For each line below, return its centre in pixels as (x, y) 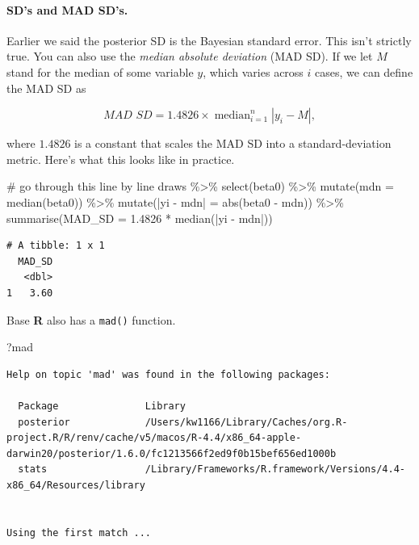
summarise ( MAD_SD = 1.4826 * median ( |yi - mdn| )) (140, 218)
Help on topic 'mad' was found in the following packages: (168, 374)
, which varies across (253, 71)
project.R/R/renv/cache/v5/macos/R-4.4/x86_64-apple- (154, 438)
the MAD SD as (46, 88)
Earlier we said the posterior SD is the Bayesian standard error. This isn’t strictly (209, 40)
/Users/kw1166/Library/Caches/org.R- (246, 422)
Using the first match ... (79, 532)
